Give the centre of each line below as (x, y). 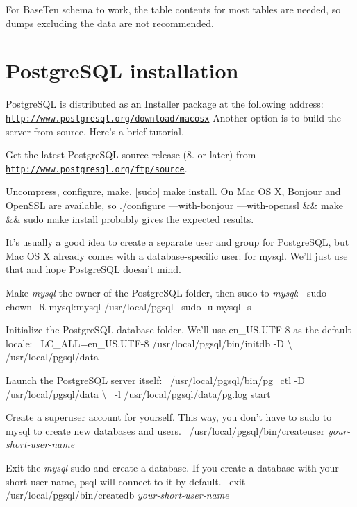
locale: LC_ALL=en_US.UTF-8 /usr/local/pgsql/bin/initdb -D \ (149, 343)
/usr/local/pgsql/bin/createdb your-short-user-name (117, 495)
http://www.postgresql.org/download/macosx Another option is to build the (174, 117)
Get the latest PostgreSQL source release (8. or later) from (131, 155)
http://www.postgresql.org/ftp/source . (97, 168)
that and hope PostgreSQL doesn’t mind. (94, 269)
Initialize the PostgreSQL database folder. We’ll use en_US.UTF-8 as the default (178, 330)
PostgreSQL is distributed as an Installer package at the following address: (165, 104)
